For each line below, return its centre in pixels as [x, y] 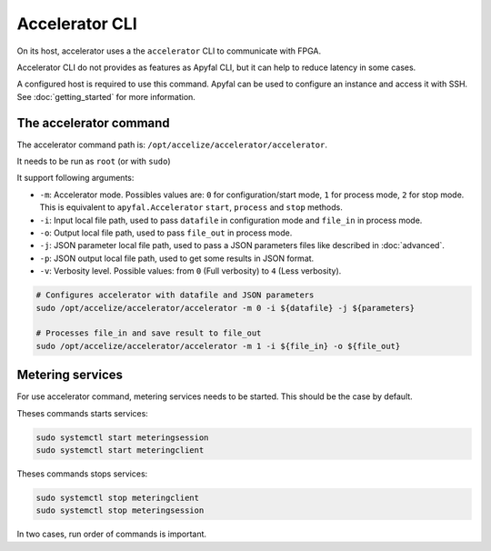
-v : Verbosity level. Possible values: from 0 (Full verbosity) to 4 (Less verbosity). [190, 271]
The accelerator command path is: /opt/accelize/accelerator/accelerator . [172, 145]
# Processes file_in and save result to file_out [149, 333]
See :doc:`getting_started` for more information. [106, 96]
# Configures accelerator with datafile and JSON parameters [175, 295]
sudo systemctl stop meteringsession [120, 511]
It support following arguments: [75, 178]
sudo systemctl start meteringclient [120, 450]
